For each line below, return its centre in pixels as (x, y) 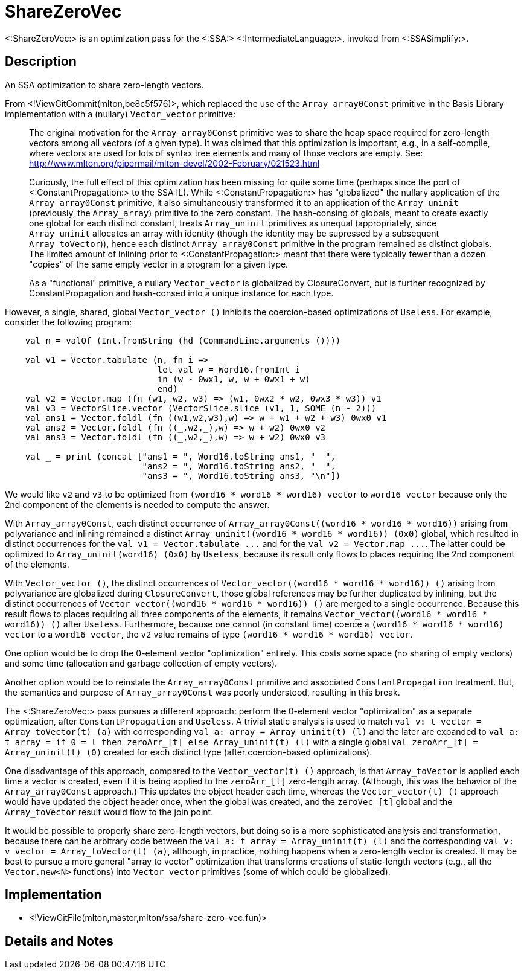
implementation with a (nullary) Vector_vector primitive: (120, 114)
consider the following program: (69, 322)
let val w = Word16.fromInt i (228, 369)
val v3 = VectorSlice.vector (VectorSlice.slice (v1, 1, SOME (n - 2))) (201, 408)
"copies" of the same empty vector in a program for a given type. (159, 264)
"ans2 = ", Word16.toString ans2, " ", (239, 466)
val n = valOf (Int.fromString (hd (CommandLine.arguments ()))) (183, 340)
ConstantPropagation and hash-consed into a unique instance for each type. (181, 293)
